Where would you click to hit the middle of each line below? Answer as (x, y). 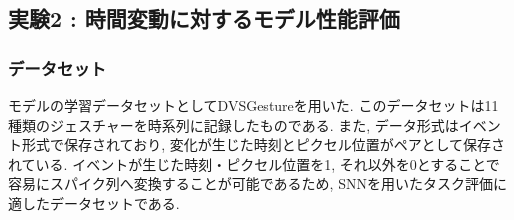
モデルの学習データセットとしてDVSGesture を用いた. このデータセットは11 (253, 105)
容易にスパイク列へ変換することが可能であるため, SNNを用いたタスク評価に (257, 183)
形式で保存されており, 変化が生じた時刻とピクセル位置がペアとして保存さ (263, 144)
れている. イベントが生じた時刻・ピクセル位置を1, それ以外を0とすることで (254, 163)
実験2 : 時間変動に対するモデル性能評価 (204, 18)
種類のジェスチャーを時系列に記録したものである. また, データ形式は (233, 124)
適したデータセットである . (94, 202)
